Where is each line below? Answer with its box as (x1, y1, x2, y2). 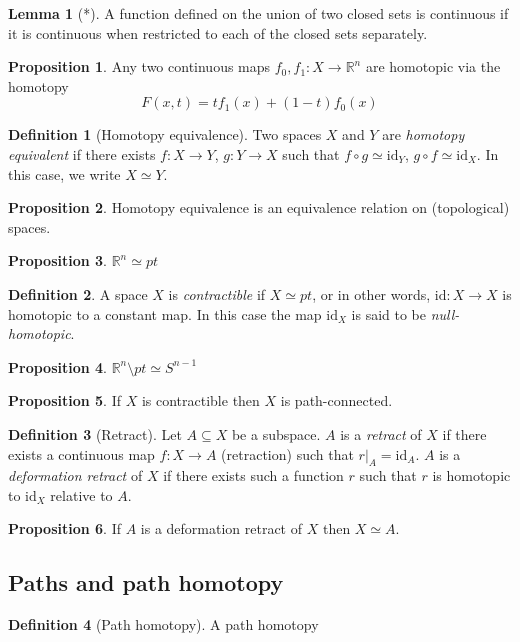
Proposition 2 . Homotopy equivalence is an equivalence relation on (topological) (8, 197, 510, 218)
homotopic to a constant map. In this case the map (8, 303, 322, 324)
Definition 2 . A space (8, 283, 148, 304)
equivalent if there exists (8, 143, 156, 164)
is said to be (351, 303, 426, 324)
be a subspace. (231, 423, 321, 444)
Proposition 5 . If (8, 390, 121, 411)
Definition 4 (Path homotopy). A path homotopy (8, 614, 319, 635)
